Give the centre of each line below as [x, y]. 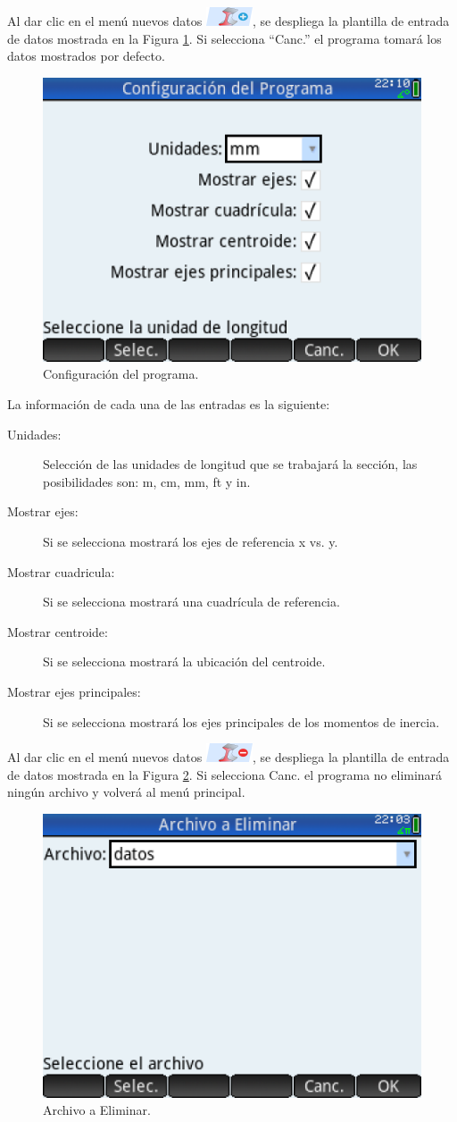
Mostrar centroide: [58, 631]
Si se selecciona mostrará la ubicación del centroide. [184, 661]
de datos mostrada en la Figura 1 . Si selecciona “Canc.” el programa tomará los [224, 38]
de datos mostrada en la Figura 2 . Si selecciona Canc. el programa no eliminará [225, 774]
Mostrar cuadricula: [61, 571]
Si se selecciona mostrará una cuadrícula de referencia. [191, 602]
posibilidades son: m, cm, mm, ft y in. [147, 481]
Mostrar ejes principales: [74, 691]
